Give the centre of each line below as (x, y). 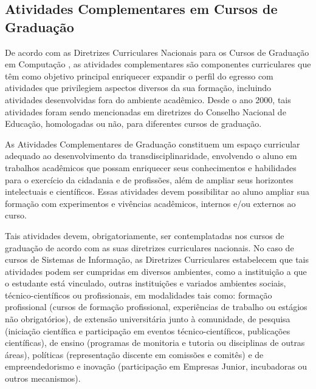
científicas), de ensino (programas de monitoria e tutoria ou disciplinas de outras (155, 343)
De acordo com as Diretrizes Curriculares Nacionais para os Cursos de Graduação (157, 52)
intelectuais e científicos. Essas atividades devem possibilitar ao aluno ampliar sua (157, 191)
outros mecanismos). (43, 378)
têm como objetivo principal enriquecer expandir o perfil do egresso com (139, 76)
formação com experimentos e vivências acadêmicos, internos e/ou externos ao (150, 203)
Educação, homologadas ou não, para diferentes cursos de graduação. (133, 123)
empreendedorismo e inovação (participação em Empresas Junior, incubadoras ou (156, 366)
